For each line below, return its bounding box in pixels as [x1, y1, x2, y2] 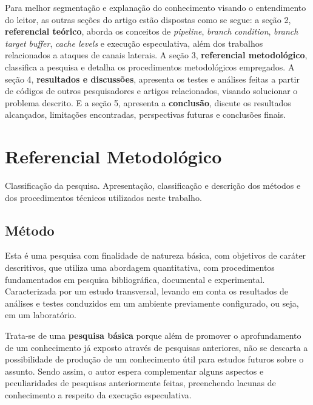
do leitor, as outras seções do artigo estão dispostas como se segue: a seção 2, [5, 13, 291, 26]
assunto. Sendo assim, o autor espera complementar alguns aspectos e [5, 364, 264, 377]
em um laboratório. [5, 308, 76, 321]
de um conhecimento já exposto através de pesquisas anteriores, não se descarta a [5, 341, 308, 353]
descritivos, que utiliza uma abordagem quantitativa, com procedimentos [5, 261, 275, 274]
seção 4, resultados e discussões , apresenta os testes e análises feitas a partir [5, 72, 300, 85]
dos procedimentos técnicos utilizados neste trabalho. [5, 191, 202, 203]
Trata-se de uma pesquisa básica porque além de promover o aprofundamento [5, 329, 301, 342]
